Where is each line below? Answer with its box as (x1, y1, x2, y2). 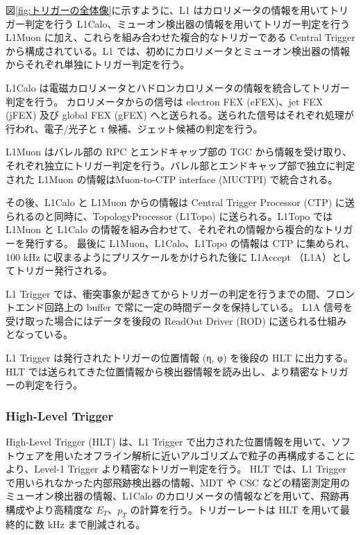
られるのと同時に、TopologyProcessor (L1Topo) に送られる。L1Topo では (6, 208, 333, 223)
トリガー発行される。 (15, 263, 112, 278)
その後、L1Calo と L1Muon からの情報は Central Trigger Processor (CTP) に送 (6, 195, 355, 210)
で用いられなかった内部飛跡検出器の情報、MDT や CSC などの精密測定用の (6, 475, 350, 489)
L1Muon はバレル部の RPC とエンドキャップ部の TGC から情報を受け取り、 (6, 144, 353, 159)
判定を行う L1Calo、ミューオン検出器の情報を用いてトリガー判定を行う (24, 16, 350, 31)
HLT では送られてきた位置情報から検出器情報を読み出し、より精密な (6, 364, 319, 378)
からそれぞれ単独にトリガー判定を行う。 (6, 57, 190, 71)
